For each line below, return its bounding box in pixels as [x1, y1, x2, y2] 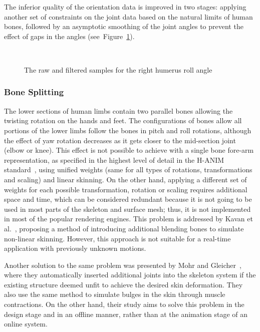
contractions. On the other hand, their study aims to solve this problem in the [4, 299, 244, 309]
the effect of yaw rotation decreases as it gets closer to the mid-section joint [4, 135, 236, 145]
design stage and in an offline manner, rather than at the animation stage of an [4, 308, 248, 319]
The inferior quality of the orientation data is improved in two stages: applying [4, 2, 246, 12]
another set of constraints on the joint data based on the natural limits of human [4, 11, 253, 22]
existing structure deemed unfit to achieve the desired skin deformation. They [4, 279, 243, 289]
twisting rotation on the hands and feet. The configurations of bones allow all [4, 115, 242, 126]
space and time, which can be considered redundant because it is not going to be [4, 194, 252, 204]
